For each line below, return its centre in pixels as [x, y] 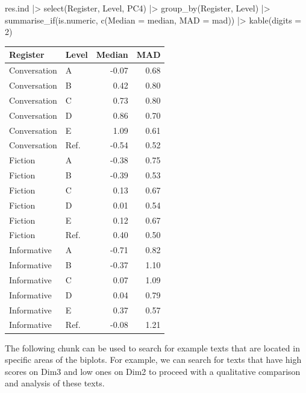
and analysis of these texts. [55, 383]
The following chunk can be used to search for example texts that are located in [152, 347]
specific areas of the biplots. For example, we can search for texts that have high [153, 360]
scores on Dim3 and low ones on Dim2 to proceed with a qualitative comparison [153, 371]
